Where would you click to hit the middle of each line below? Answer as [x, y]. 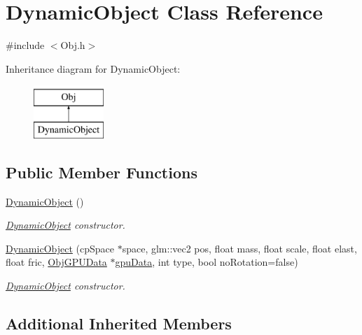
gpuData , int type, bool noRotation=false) [207, 262]
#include [25, 45]
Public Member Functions [102, 172]
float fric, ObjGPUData [56, 262]
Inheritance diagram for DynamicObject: [93, 68]
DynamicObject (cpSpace [60, 248]
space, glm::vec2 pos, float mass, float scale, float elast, [239, 248]
